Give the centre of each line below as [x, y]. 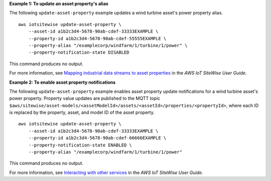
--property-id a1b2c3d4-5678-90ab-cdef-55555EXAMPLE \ [97, 38]
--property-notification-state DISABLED [79, 52]
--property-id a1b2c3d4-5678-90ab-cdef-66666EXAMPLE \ [97, 138]
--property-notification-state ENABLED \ [80, 145]
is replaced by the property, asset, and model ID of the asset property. [82, 112]
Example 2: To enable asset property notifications [62, 82]
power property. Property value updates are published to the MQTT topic [85, 98]
